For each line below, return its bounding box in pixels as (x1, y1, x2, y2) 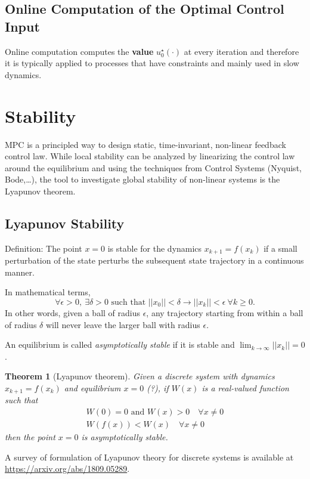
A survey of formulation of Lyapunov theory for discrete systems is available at (5, 450, 294, 463)
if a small (263, 242, 297, 254)
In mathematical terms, (5, 286, 91, 298)
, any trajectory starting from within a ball (146, 306, 303, 319)
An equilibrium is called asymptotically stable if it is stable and (5, 338, 235, 351)
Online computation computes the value (5, 45, 154, 57)
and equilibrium (64, 381, 121, 394)
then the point (5, 430, 55, 443)
